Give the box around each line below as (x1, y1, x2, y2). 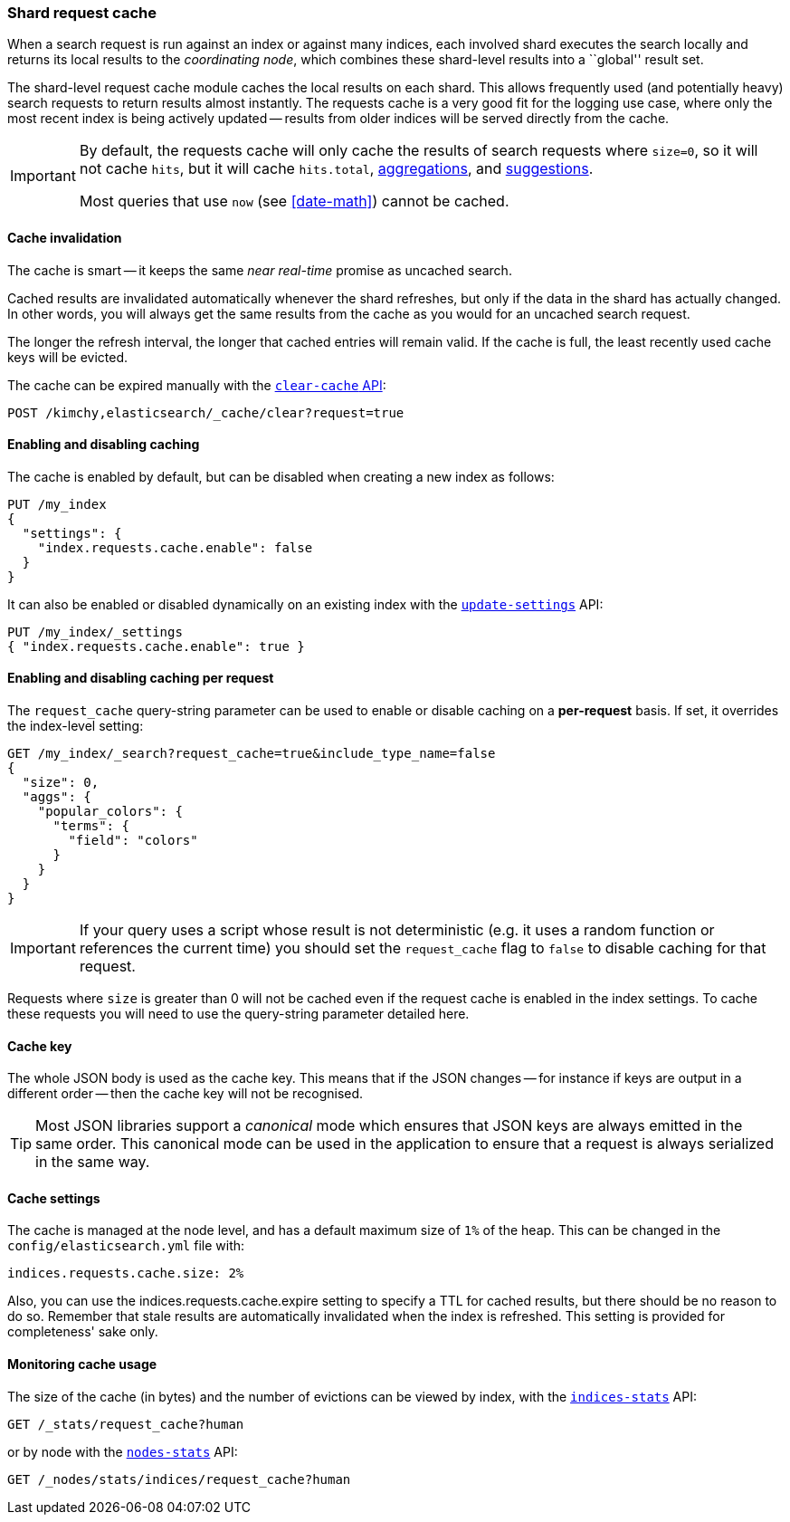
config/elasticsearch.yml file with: (7, 1238, 245, 1254)
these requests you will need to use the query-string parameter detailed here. (7, 1006, 470, 1022)
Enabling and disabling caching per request (7, 670, 274, 686)
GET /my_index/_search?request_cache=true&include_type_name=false (7, 746, 496, 761)
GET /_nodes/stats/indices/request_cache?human (7, 1471, 351, 1487)
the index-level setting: (7, 718, 144, 734)
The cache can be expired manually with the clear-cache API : (7, 377, 386, 393)
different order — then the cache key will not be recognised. (7, 1086, 364, 1102)
